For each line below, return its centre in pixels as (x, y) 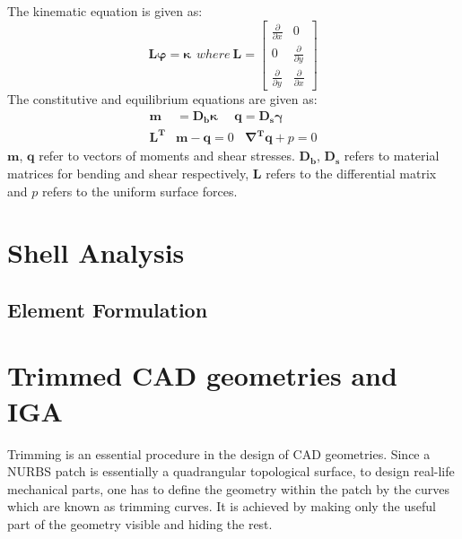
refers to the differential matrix (351, 173)
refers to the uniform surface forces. (139, 191)
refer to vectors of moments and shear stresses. (167, 156)
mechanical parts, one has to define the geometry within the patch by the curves (229, 488)
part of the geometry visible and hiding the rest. (140, 523)
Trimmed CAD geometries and (202, 375)
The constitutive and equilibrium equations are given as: (162, 99)
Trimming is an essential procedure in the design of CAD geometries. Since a (219, 453)
